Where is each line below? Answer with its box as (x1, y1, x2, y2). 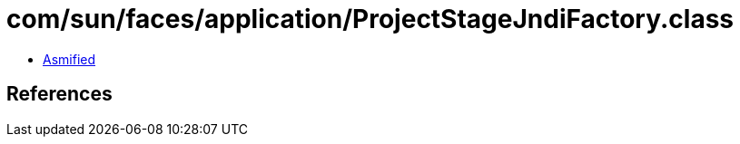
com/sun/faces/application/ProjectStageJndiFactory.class (6, 4, 735, 34)
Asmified (43, 51, 96, 67)
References (6, 82, 113, 106)
